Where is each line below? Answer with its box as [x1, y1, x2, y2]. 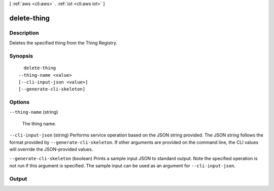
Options [9, 99, 30, 106]
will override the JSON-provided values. [9, 146, 93, 152]
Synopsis [9, 52, 33, 59]
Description [9, 29, 39, 36]
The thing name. [22, 120, 57, 126]
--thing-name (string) [9, 109, 58, 115]
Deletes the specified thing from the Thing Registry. [9, 40, 118, 46]
